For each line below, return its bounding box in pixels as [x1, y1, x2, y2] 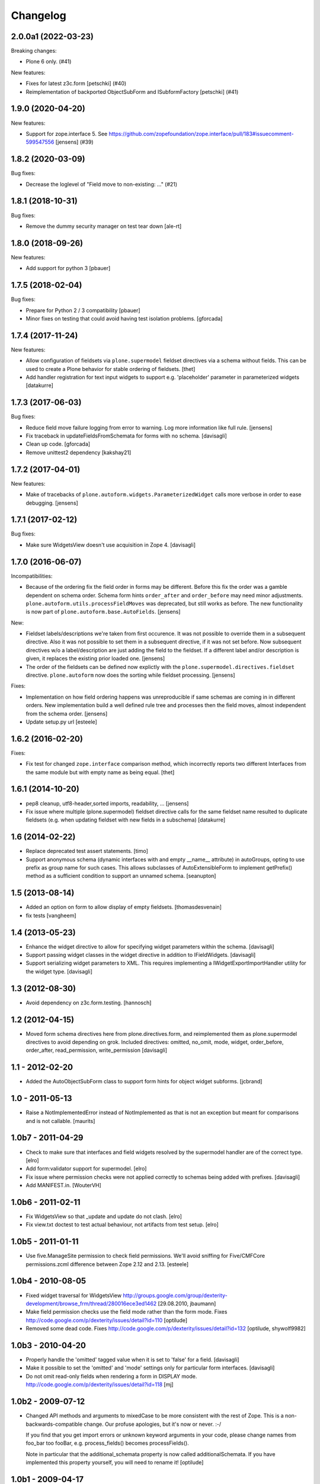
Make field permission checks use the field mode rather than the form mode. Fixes [25, 1308, 228, 1315]
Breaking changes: [11, 47, 57, 55]
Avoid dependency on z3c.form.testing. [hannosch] [25, 999, 152, 1006]
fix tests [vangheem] [25, 912, 76, 919]
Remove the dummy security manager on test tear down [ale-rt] [25, 223, 182, 230]
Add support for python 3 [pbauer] [25, 265, 111, 272]
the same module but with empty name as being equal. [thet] [25, 769, 175, 776]
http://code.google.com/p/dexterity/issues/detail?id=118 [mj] [25, 1381, 174, 1388]
